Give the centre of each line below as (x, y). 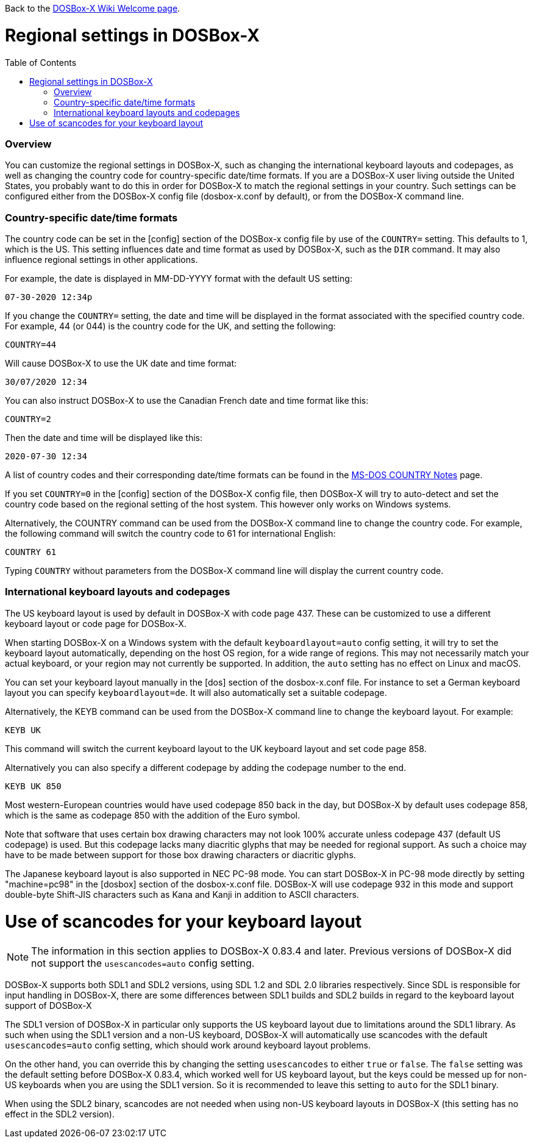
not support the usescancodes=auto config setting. (143, 963)
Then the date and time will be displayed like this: (104, 438)
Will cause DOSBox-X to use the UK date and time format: (121, 363)
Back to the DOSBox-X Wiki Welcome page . (93, 8)
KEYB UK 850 (33, 786)
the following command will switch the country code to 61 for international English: (170, 533)
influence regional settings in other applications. (101, 260)
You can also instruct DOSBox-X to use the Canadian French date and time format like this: (187, 400)
